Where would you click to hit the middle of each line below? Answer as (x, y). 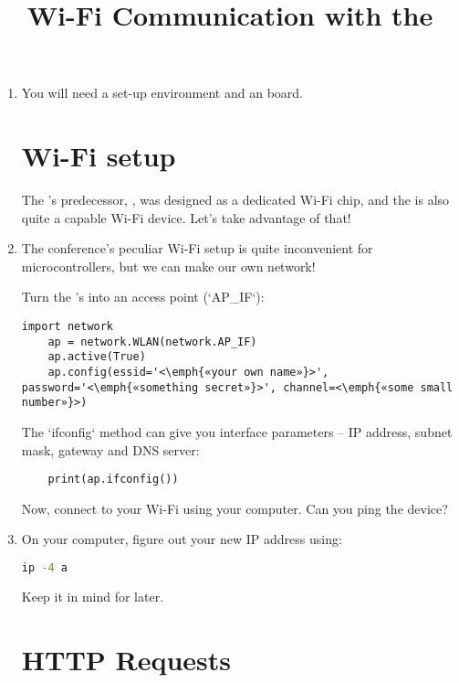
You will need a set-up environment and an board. (162, 93)
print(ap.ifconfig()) (113, 480)
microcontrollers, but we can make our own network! (168, 266)
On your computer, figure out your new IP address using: (182, 539)
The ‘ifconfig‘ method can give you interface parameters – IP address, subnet (237, 432)
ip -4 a (44, 568)
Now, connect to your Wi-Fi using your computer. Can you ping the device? (235, 508)
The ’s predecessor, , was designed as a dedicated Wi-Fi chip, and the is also (235, 200)
